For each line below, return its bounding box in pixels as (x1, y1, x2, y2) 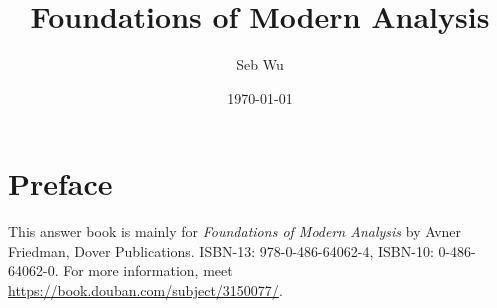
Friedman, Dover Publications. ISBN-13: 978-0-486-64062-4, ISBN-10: (8, 240, 434, 261)
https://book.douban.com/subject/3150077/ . (8, 280, 283, 301)
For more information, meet (63, 260, 233, 281)
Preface (8, 163, 113, 204)
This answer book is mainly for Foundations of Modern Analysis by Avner (8, 221, 462, 242)
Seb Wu (236, 54, 284, 75)
